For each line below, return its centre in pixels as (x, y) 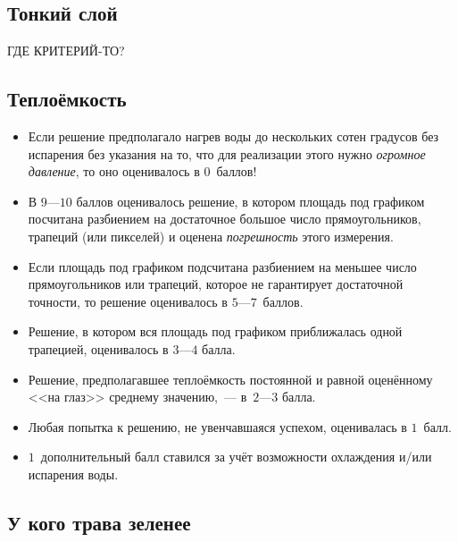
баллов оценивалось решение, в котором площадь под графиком (250, 201)
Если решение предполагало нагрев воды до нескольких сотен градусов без (233, 136)
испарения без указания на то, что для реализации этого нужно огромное (227, 153)
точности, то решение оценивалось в (128, 301)
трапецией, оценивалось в (98, 348)
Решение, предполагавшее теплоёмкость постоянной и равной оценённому (230, 379)
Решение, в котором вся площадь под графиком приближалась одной (215, 331)
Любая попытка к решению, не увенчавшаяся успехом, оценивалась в (217, 426)
